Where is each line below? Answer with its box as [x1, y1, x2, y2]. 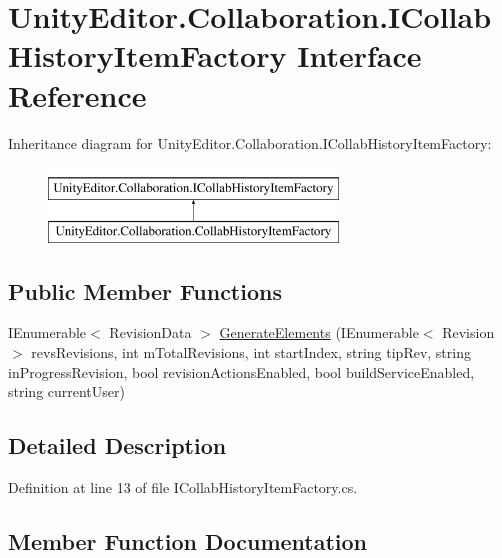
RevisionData [109, 322, 192, 343]
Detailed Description [8, 430, 227, 461]
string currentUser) [8, 381, 125, 402]
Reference [8, 74, 147, 115]
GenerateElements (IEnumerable [219, 322, 419, 343]
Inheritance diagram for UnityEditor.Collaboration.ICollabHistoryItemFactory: [8, 132, 492, 153]
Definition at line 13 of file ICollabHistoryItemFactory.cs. [8, 477, 358, 498]
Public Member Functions [8, 275, 282, 306]
